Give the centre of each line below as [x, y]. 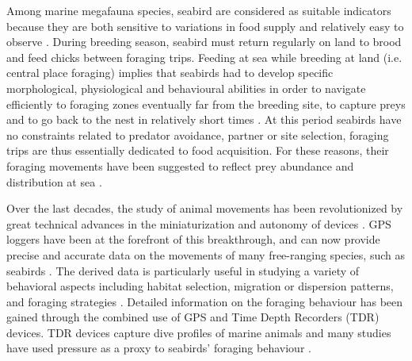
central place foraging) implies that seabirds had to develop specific [170, 73]
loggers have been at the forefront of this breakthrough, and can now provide [193, 239]
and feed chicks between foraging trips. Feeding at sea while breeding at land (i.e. [204, 57]
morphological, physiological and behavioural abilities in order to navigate [186, 88]
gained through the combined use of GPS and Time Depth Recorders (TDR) [193, 317]
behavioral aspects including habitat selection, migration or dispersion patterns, [200, 286]
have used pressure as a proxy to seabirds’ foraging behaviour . [159, 348]
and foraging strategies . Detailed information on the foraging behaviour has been [205, 301]
